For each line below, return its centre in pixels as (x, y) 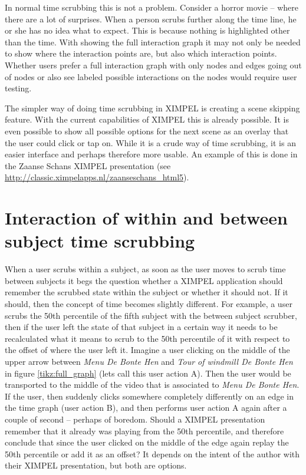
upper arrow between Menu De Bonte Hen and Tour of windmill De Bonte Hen (149, 361)
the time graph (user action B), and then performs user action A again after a (146, 408)
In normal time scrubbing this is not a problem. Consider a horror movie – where (152, 7)
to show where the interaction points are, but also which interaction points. (141, 53)
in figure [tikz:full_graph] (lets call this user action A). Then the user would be (148, 373)
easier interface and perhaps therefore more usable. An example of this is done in (151, 154)
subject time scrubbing (100, 241)
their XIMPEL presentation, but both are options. (96, 465)
